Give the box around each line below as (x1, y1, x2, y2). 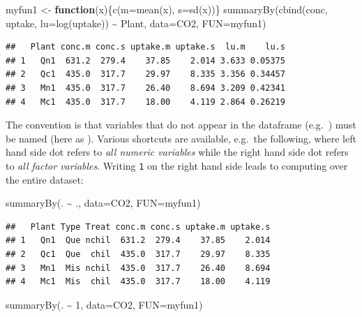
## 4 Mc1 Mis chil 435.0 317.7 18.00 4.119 (6, 277, 271, 287)
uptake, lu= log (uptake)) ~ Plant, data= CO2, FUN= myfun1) (6, 15, 266, 30)
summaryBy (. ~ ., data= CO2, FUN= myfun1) (6, 196, 201, 210)
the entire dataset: (6, 172, 84, 186)
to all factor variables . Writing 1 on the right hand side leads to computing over (6, 158, 348, 172)
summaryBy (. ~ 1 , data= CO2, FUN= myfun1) (6, 297, 203, 311)
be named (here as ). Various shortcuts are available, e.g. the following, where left (6, 131, 356, 145)
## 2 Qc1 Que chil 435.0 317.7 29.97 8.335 (6, 249, 271, 259)
